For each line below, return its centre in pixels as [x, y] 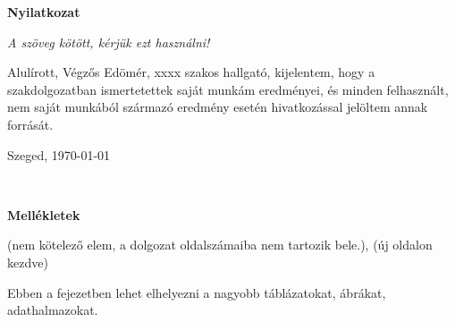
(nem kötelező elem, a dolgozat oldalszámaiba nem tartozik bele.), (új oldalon [220, 245]
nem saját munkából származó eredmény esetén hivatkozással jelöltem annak [218, 107]
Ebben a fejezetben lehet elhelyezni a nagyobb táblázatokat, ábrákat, [197, 292]
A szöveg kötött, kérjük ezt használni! [109, 42]
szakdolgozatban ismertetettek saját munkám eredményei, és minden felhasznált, [228, 89]
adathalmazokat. [53, 310]
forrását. [30, 124]
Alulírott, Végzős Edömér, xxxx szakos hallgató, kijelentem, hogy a [191, 72]
